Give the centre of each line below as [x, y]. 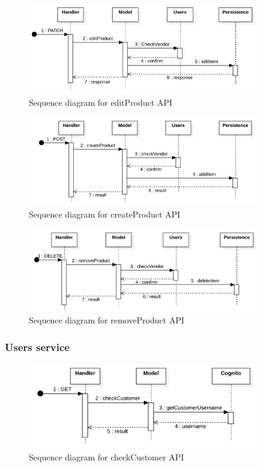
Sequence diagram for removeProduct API [107, 320]
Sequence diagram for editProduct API [101, 102]
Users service [37, 346]
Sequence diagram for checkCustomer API [107, 456]
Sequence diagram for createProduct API [105, 214]
